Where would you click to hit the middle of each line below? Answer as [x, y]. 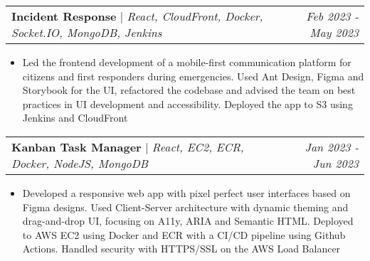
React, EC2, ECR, [198, 147]
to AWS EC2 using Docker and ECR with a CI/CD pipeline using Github [184, 234]
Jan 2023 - [332, 147]
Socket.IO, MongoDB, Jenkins [87, 32]
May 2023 [334, 32]
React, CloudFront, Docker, [195, 16]
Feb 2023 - [332, 16]
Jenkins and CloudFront [75, 118]
